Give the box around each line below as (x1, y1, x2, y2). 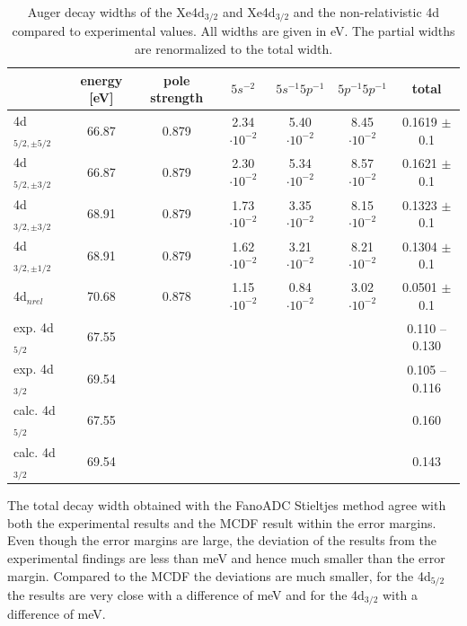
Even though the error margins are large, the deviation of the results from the (7, 531, 436, 550)
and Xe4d (222, 3, 276, 21)
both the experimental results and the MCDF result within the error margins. (7, 513, 436, 532)
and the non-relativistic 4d (293, 3, 440, 21)
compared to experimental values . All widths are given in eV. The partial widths (12, 22, 455, 40)
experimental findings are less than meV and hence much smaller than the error (7, 548, 445, 567)
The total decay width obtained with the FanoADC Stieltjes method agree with (7, 496, 446, 515)
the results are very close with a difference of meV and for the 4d (7, 585, 365, 604)
